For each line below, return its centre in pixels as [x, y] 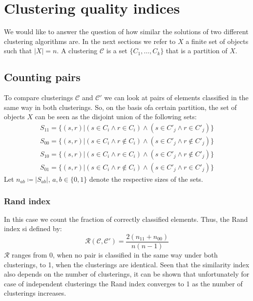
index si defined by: [33, 228]
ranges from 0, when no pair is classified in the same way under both [115, 255]
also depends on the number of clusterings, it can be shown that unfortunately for [127, 274]
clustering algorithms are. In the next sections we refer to [90, 41]
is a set [117, 51]
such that [18, 51]
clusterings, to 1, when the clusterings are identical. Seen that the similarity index [127, 264]
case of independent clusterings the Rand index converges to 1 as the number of [123, 283]
